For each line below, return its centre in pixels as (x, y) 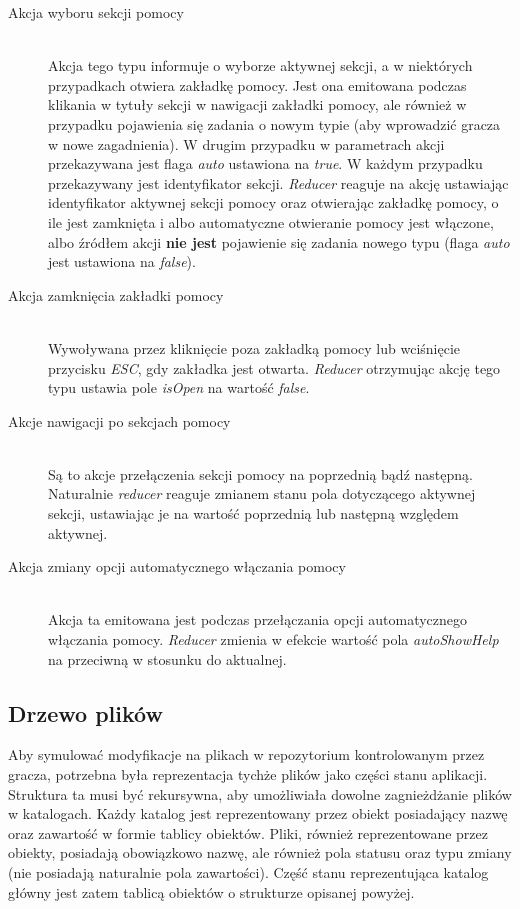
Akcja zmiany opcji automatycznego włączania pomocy (177, 566)
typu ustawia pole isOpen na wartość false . (179, 387)
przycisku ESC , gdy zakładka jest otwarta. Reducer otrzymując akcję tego (274, 367)
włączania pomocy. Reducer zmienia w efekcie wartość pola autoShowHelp (273, 639)
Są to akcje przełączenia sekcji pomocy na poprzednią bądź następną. (260, 473)
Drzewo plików (85, 712)
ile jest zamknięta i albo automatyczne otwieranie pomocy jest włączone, (271, 221)
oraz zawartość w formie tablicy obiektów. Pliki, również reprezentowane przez (248, 832)
